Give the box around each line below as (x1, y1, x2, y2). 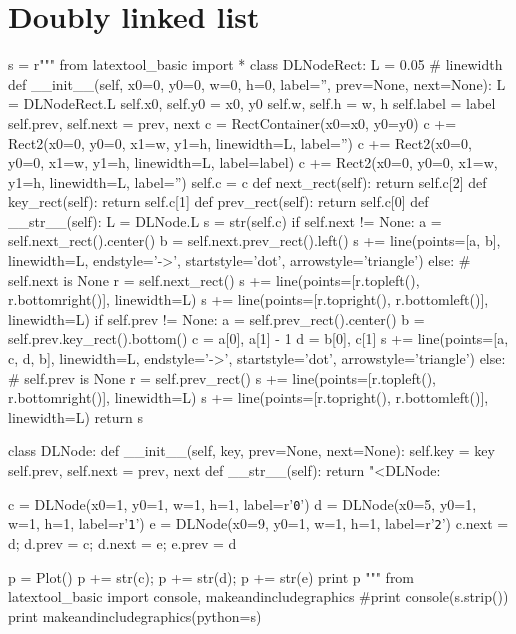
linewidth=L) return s (8, 406, 143, 427)
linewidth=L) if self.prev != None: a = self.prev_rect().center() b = (8, 308, 425, 329)
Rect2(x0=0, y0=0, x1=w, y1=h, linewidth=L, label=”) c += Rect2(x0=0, (8, 132, 472, 153)
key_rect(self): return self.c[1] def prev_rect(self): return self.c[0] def (8, 191, 429, 212)
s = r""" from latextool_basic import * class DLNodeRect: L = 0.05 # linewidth (8, 54, 503, 75)
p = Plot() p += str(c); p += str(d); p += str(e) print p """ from (8, 566, 415, 587)
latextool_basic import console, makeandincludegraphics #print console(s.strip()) (8, 586, 509, 607)
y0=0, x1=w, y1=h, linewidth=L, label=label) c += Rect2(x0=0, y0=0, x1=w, (8, 152, 498, 173)
